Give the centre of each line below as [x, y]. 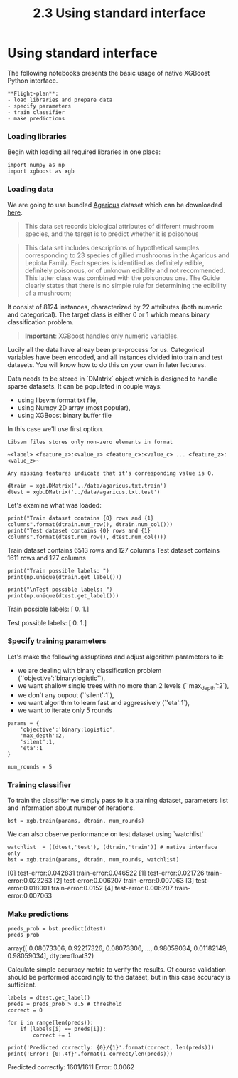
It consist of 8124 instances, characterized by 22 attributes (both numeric [115, 307]
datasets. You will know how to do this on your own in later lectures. [107, 364]
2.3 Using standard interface [119, 13]
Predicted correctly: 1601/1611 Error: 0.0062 [71, 1067]
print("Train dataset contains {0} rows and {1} [81, 518]
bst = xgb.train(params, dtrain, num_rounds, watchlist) [93, 859]
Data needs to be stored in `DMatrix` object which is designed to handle [112, 379]
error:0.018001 [29, 888]
